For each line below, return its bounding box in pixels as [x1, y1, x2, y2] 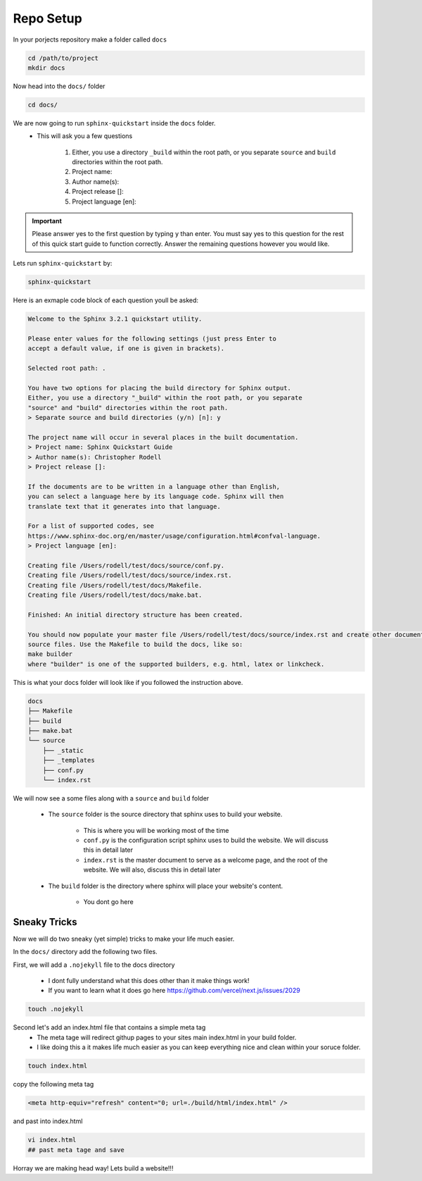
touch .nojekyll [27, 1005, 84, 1013]
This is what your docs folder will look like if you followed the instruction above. [13, 678, 243, 686]
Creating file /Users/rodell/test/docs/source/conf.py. [27, 561, 225, 569]
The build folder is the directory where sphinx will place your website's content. [48, 882, 283, 890]
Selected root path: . [27, 364, 106, 373]
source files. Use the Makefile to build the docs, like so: [27, 641, 243, 648]
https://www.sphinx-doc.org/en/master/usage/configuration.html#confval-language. [27, 532, 321, 540]
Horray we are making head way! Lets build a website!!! [13, 1163, 174, 1173]
